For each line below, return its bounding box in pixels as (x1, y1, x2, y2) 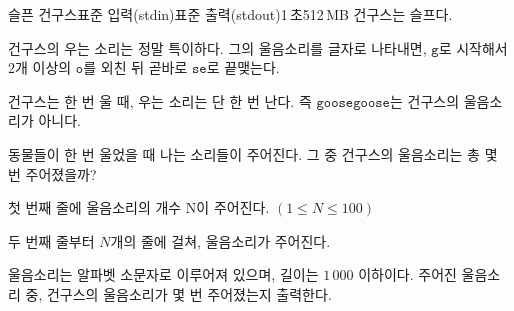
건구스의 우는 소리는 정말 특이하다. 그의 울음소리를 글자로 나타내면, (8, 37, 427, 58)
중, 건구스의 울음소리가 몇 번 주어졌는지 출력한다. (25, 283, 332, 304)
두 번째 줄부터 (8, 230, 95, 251)
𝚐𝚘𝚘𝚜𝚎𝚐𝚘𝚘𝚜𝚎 (316, 95, 390, 110)
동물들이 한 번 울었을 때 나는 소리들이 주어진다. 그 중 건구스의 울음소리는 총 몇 (8, 143, 498, 164)
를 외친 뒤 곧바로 (83, 57, 188, 78)
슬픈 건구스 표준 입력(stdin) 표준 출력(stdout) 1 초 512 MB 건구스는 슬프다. (8, 4, 453, 24)
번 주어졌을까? (8, 163, 97, 184)
